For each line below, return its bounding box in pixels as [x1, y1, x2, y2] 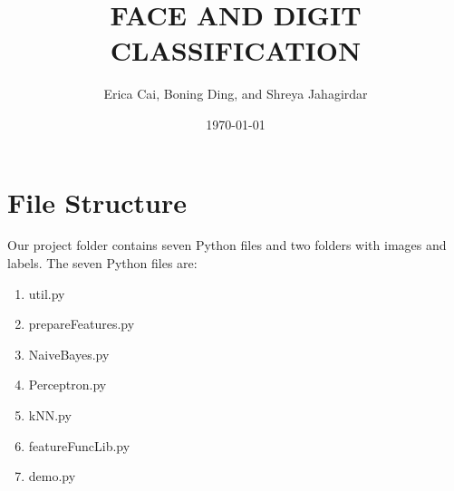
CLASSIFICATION [110, 32, 362, 69]
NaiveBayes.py [28, 344, 110, 363]
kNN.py [28, 406, 72, 424]
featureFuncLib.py [28, 436, 130, 455]
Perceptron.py [28, 375, 107, 394]
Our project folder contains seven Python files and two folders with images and [7, 236, 447, 255]
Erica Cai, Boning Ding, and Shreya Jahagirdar [103, 84, 368, 103]
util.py [28, 284, 65, 303]
